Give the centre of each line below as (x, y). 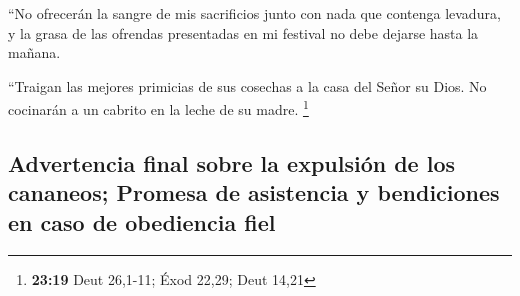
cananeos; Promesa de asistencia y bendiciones (254, 192)
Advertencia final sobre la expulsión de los (232, 163)
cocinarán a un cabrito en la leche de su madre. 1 (158, 108)
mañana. (34, 52)
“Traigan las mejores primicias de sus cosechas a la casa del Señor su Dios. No (247, 85)
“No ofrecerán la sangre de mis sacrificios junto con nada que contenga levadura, (254, 13)
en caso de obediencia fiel (142, 221)
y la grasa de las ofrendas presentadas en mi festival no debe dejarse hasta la (243, 32)
